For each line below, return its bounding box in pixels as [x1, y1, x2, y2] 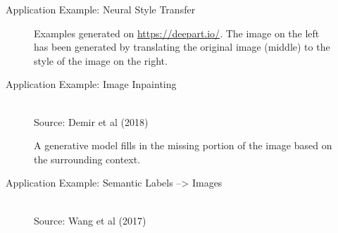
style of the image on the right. [34, 53, 168, 68]
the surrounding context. [34, 151, 141, 166]
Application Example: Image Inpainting [6, 77, 177, 92]
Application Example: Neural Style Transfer [6, 2, 196, 16]
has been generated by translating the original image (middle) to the [34, 39, 330, 54]
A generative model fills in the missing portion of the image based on [34, 138, 332, 153]
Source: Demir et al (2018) [34, 114, 149, 129]
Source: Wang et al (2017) [34, 213, 146, 227]
